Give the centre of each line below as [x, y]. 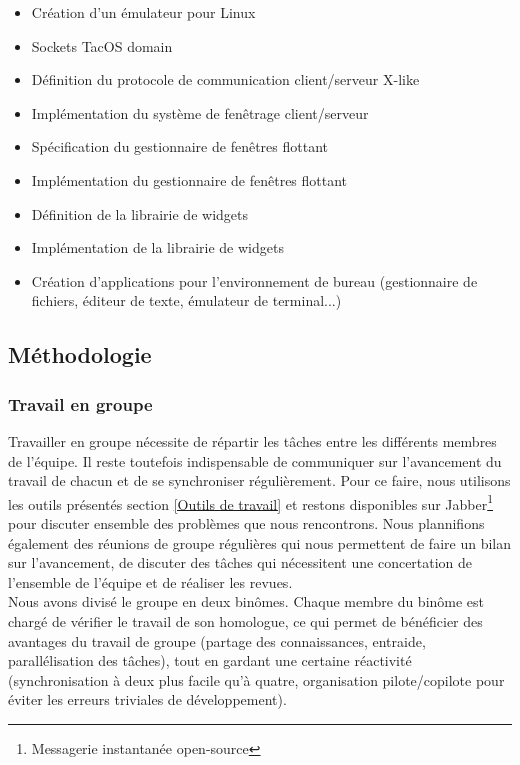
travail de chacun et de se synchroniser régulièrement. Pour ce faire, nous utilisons [259, 480]
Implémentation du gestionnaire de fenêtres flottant [189, 179]
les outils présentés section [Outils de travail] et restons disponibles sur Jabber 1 [251, 502]
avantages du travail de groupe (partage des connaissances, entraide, [217, 640]
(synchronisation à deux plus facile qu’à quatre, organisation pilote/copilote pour [256, 679]
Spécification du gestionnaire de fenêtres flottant [179, 146]
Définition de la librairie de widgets [139, 213]
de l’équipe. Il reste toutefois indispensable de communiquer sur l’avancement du [255, 460]
